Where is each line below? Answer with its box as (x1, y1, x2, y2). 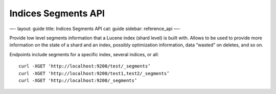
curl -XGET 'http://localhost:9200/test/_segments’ (18, 63, 151, 69)
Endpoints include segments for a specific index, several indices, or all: (9, 51, 159, 57)
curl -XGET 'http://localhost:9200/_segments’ (18, 77, 137, 83)
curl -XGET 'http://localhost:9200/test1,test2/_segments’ (18, 70, 170, 76)
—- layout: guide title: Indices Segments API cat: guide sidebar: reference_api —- (9, 26, 181, 32)
